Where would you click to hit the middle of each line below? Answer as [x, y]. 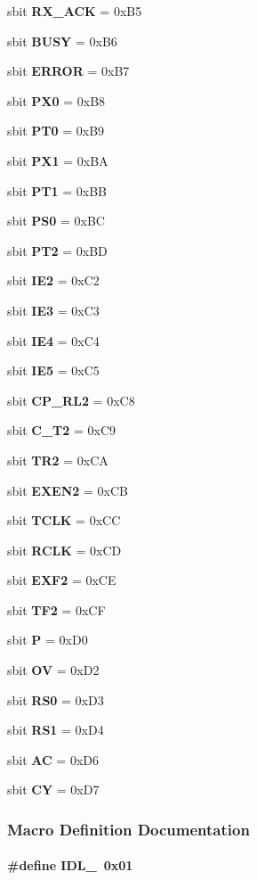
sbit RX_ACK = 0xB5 [75, 11]
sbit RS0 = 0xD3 [56, 699]
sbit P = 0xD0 [48, 640]
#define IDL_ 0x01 [70, 865]
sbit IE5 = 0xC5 [53, 370]
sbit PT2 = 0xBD [57, 250]
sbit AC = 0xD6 [53, 759]
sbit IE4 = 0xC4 [53, 340]
